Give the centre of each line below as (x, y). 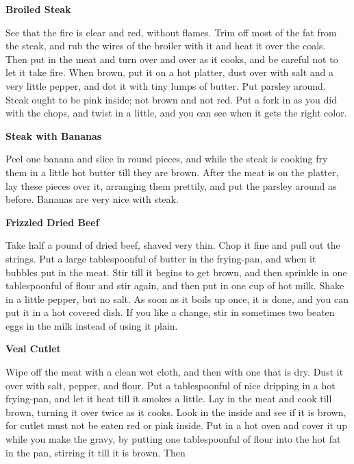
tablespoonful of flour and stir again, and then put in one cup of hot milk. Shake (175, 285)
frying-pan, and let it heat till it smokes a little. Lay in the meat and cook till (169, 399)
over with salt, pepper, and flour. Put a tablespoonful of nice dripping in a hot (170, 385)
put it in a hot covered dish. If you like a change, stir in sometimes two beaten (170, 312)
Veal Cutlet (33, 349)
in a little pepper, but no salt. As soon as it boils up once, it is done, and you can (177, 298)
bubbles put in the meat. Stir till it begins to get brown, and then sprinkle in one (176, 272)
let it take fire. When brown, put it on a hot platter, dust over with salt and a (170, 72)
